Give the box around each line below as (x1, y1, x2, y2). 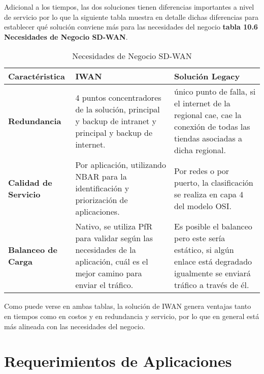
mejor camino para (75, 267, 142, 279)
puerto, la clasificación (174, 176, 253, 188)
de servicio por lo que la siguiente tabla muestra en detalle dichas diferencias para (4, 11, 259, 22)
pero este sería (174, 232, 225, 244)
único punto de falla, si (174, 85, 256, 98)
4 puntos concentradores (75, 91, 161, 103)
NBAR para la (75, 170, 127, 183)
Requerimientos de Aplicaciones (4, 351, 232, 371)
